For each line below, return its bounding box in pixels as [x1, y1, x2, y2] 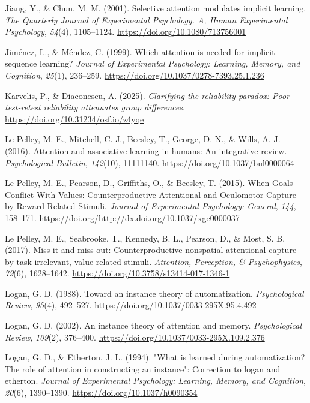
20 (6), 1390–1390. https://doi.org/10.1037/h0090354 [5, 386, 198, 399]
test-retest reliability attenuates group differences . [5, 101, 185, 113]
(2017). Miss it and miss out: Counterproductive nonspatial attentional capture [5, 243, 297, 256]
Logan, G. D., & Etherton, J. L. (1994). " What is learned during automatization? [5, 351, 305, 363]
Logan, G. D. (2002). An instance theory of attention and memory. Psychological [5, 319, 302, 332]
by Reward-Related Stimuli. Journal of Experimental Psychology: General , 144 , [5, 200, 296, 212]
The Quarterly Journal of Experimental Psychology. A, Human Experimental [5, 13, 288, 26]
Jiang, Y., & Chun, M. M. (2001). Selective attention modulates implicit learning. [5, 2, 306, 14]
